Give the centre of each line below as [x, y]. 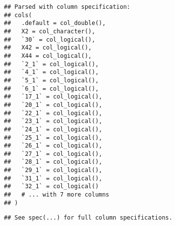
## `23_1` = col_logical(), [53, 121]
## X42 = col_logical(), [48, 48]
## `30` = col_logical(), [50, 39]
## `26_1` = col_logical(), [53, 146]
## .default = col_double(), [55, 23]
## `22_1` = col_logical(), [53, 113]
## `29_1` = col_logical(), [53, 170]
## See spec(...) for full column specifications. [88, 218]
